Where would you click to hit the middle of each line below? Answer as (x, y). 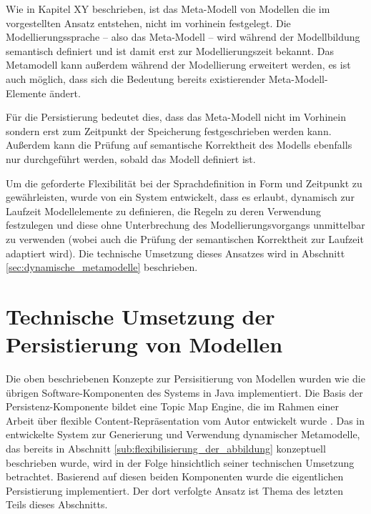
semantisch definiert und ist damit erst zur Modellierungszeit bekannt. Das (170, 50)
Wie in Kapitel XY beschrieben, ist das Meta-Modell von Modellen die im (168, 9)
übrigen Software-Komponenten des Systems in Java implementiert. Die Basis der (184, 392)
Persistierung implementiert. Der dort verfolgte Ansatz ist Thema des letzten (174, 490)
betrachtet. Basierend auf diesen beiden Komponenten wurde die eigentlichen (175, 476)
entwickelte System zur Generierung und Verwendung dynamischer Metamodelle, (183, 434)
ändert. (65, 93)
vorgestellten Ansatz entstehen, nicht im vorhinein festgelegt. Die (148, 23)
